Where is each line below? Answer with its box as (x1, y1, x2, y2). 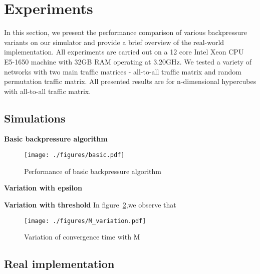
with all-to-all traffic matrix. (4, 85, 91, 96)
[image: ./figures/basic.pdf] (24, 151, 125, 159)
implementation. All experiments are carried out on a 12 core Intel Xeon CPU (4, 46, 244, 57)
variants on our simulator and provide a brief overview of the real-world (4, 36, 224, 47)
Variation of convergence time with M (24, 231, 140, 242)
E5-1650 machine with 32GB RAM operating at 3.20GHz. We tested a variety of (4, 56, 252, 66)
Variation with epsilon (4, 182, 82, 193)
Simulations (4, 110, 66, 125)
